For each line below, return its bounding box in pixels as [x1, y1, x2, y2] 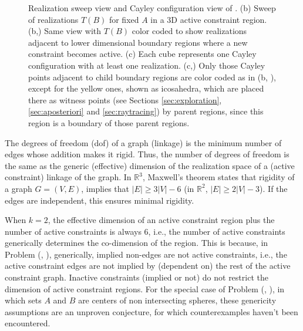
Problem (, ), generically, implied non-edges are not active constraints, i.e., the [5, 248, 287, 260]
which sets [5, 294, 42, 306]
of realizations [28, 13, 79, 25]
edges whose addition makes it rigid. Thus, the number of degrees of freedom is [5, 148, 289, 160]
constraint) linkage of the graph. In [5, 171, 132, 183]
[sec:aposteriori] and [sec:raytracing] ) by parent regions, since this [28, 105, 264, 117]
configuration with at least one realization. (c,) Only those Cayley [28, 59, 265, 71]
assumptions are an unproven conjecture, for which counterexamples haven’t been [5, 305, 298, 318]
